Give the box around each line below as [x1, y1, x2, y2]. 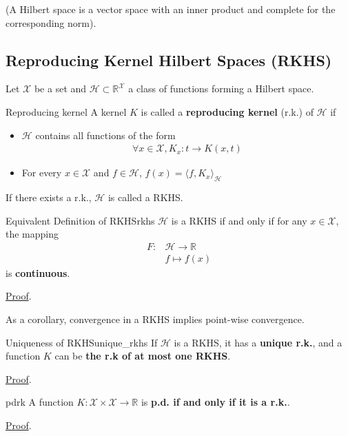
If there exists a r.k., [6, 190, 92, 204]
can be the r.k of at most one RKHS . [54, 349, 231, 363]
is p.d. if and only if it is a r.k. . [141, 395, 290, 409]
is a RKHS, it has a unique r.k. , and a [174, 335, 342, 349]
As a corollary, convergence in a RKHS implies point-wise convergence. [6, 312, 305, 326]
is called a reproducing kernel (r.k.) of [141, 104, 314, 118]
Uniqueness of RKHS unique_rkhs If [6, 335, 158, 349]
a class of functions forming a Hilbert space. [128, 81, 314, 96]
